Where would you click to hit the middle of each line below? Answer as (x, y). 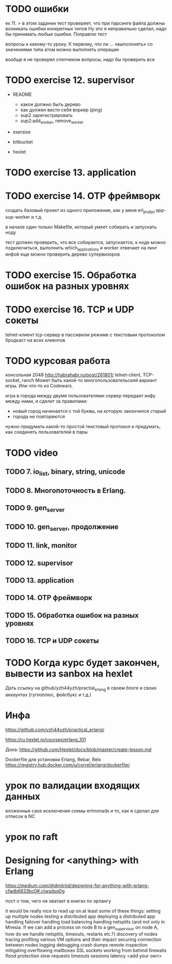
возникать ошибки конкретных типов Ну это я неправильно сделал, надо (86, 28)
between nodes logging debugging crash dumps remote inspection (77, 944)
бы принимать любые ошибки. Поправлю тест (56, 34)
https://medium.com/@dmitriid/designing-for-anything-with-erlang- (77, 885)
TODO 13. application (40, 580)
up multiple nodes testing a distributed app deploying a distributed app (80, 916)
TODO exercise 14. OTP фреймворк (83, 196)
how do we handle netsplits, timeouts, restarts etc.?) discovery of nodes (81, 934)
